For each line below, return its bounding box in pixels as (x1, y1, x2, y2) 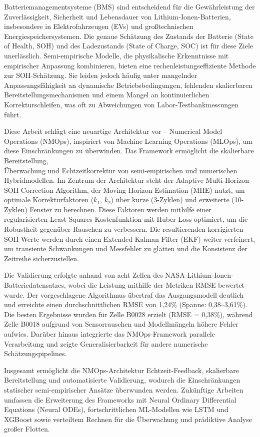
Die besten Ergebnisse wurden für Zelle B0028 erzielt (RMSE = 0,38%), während (4, 309, 253, 319)
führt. (4, 109, 21, 119)
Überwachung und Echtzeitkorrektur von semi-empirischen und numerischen (4, 165, 237, 175)
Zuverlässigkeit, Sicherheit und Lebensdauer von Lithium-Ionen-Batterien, (4, 11, 231, 21)
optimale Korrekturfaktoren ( (4, 194, 94, 205)
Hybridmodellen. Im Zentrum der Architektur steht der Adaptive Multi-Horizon (4, 175, 249, 185)
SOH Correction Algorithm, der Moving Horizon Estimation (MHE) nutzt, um (4, 184, 245, 195)
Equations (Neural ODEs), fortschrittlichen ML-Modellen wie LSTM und (4, 404, 228, 415)
